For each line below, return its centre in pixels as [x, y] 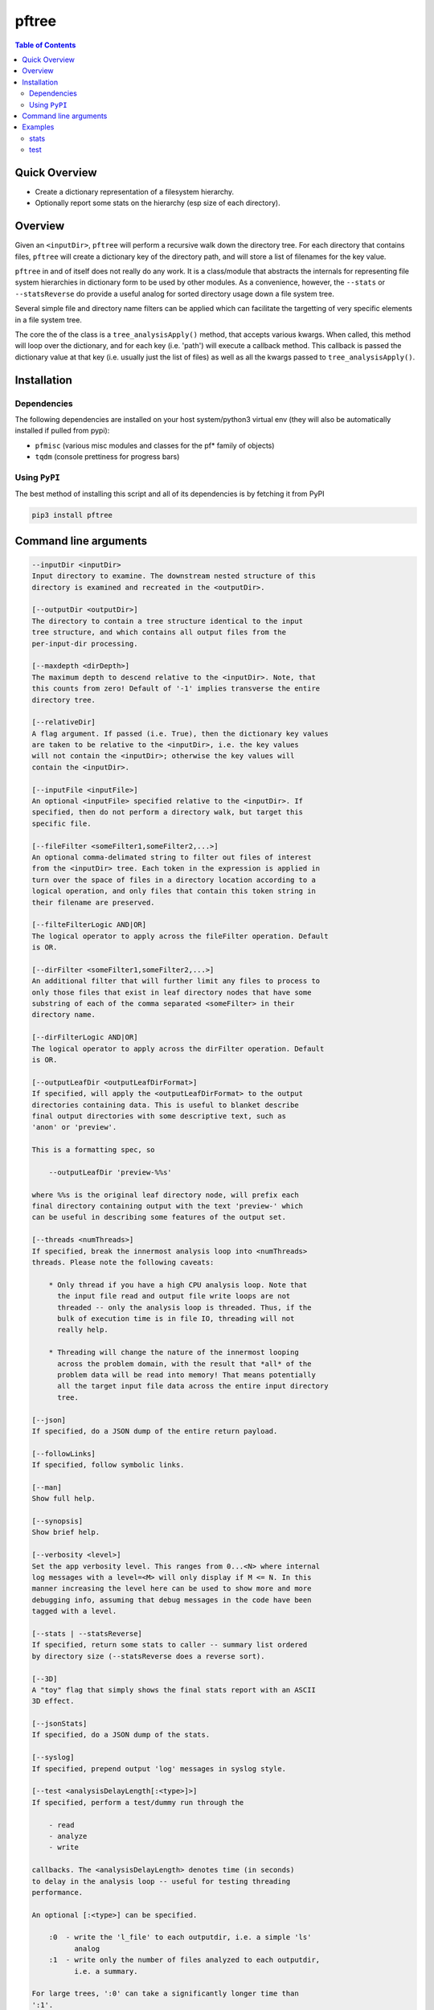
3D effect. [53, 1701]
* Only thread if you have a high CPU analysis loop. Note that [178, 1285]
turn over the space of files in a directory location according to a [174, 880]
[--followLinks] [64, 1454]
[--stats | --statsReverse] [87, 1633]
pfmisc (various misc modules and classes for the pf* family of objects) [155, 445]
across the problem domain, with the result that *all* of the [184, 1364]
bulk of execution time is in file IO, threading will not [176, 1319]
